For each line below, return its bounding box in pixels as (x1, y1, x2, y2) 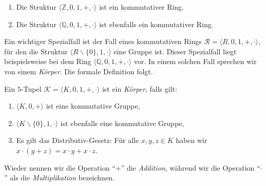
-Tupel (21, 83, 42, 94)
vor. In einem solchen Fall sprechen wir (134, 56, 257, 67)
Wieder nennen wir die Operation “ (4, 162, 116, 173)
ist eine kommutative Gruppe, (46, 100, 140, 111)
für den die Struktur (4, 46, 68, 56)
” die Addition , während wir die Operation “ (121, 162, 260, 173)
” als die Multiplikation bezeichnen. (4, 172, 115, 183)
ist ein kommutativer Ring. (99, 2, 184, 12)
